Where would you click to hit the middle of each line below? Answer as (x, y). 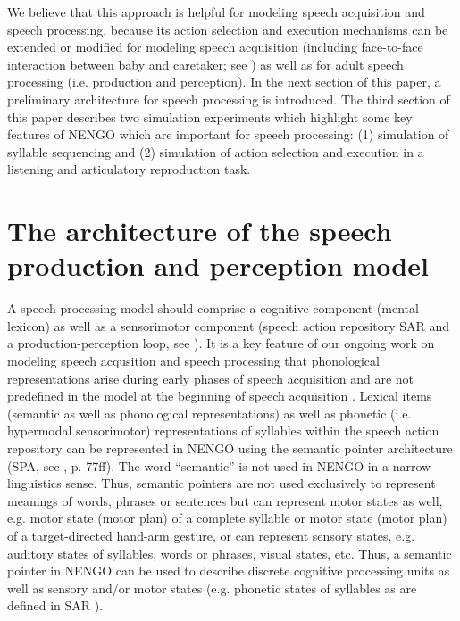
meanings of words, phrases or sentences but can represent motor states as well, (225, 500)
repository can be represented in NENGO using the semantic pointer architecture (230, 448)
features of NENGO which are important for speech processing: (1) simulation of (228, 134)
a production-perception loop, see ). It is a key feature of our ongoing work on (221, 343)
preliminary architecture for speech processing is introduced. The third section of (229, 99)
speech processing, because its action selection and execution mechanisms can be (228, 29)
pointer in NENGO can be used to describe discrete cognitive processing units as (229, 571)
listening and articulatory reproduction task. (129, 169)
